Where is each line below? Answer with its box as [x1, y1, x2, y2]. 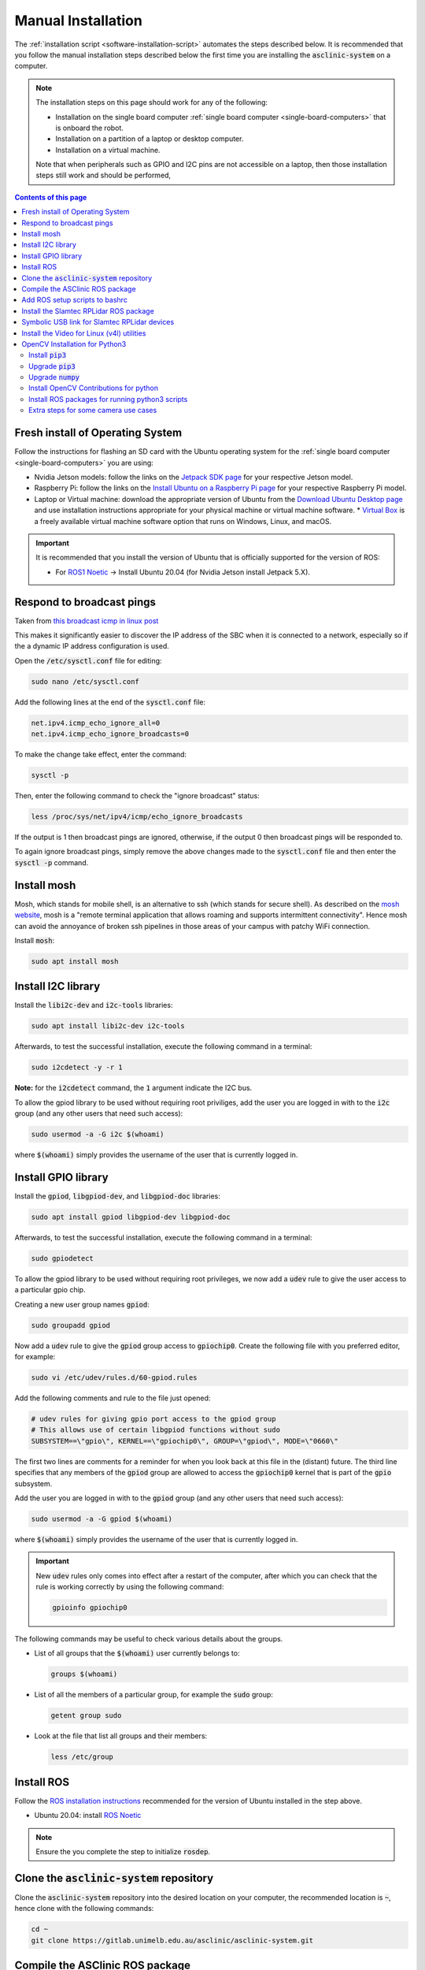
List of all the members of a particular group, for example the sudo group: [34, 1690, 273, 1700]
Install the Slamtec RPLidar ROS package [21, 306, 155, 315]
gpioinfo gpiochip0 [52, 1604, 128, 1612]
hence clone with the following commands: [14, 1904, 154, 1913]
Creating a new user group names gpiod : [14, 1299, 150, 1309]
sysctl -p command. [14, 857, 89, 867]
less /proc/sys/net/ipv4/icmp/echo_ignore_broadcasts [31, 812, 243, 821]
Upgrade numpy [28, 373, 80, 382]
